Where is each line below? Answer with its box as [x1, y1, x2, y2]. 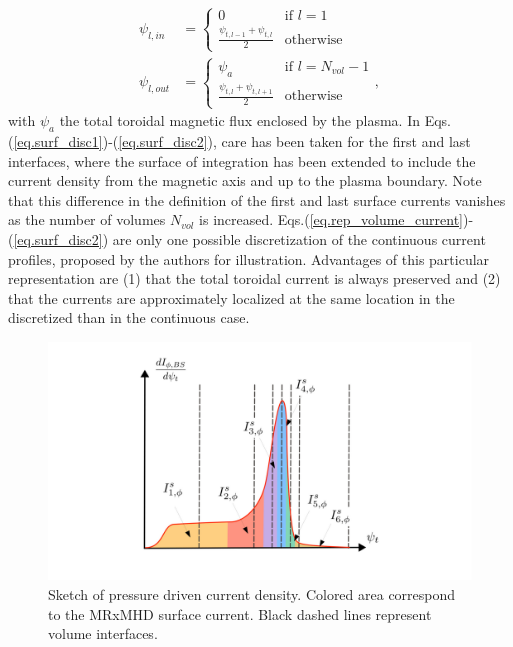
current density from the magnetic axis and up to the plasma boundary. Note [8, 170, 482, 191]
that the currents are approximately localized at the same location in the [8, 287, 455, 308]
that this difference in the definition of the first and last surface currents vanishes [8, 189, 506, 210]
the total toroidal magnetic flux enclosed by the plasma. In [59, 110, 420, 131]
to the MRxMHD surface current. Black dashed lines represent [48, 603, 432, 624]
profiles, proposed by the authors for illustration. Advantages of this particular [8, 248, 490, 269]
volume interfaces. [48, 623, 158, 644]
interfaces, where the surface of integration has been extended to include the [8, 150, 476, 171]
